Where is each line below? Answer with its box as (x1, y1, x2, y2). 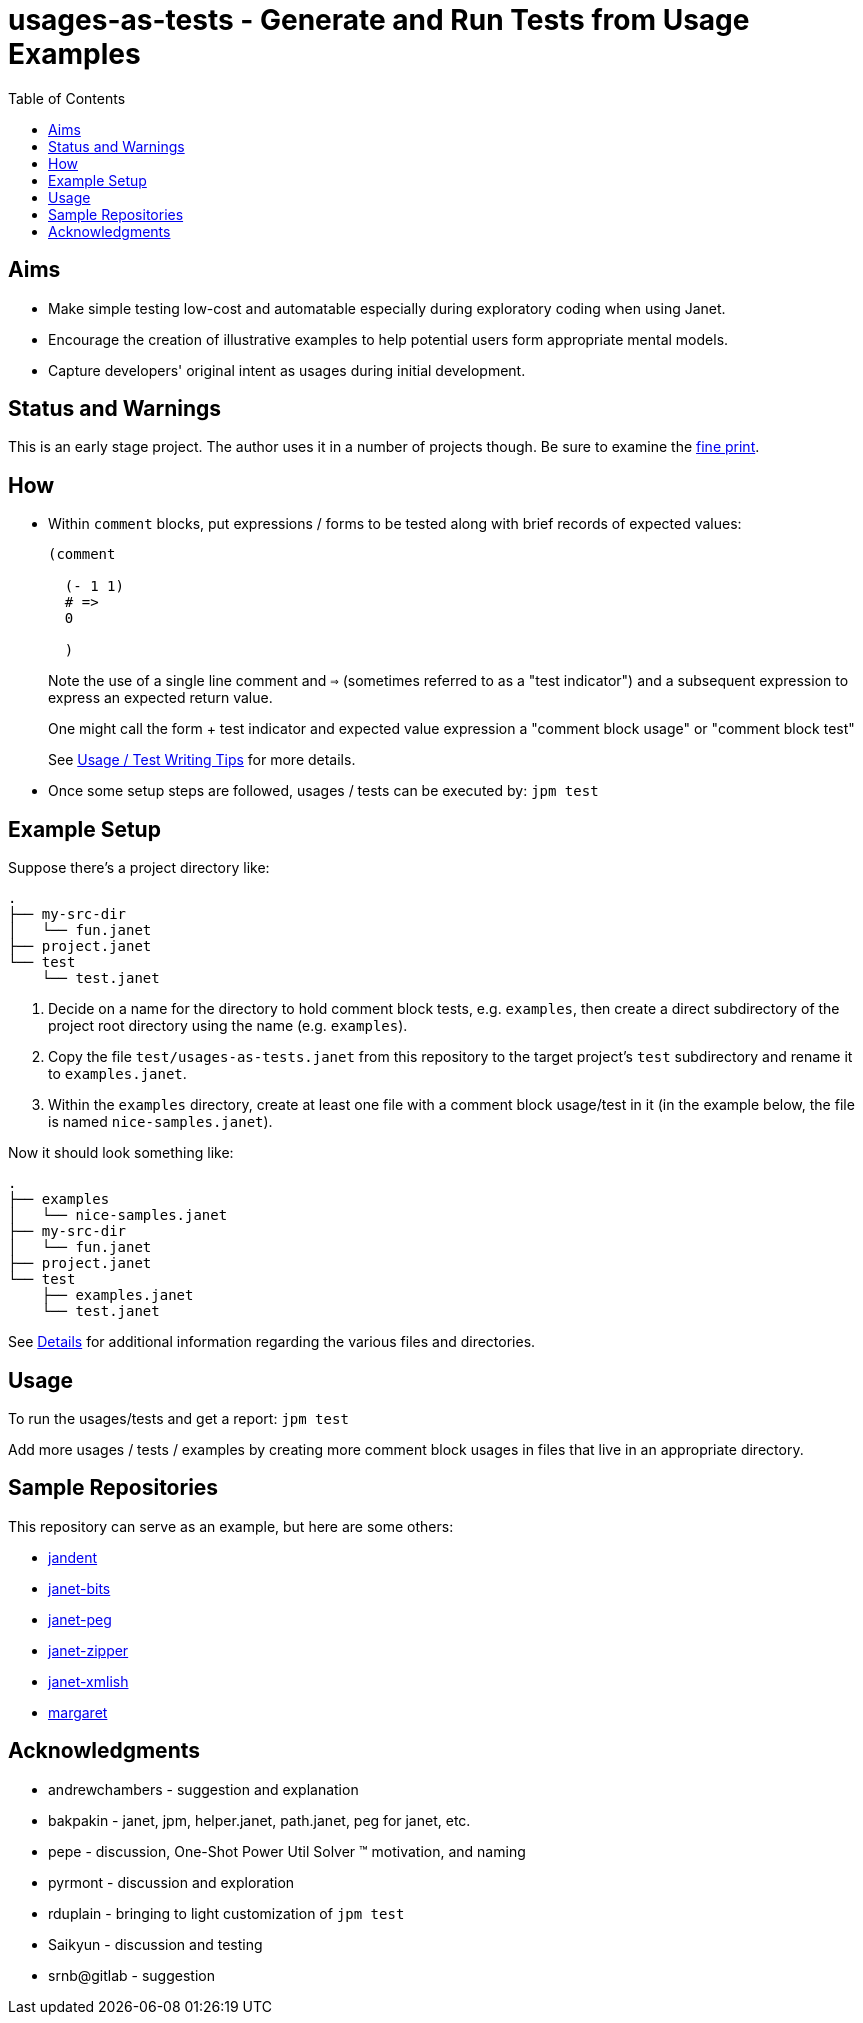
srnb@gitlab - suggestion (48, 1966, 215, 1984)
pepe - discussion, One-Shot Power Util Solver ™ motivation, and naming (48, 1842, 526, 1860)
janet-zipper (48, 1641, 129, 1659)
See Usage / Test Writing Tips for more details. (48, 751, 356, 769)
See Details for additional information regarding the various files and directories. (8, 1333, 536, 1351)
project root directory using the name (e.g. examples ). (48, 1017, 408, 1035)
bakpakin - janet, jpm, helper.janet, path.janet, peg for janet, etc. (48, 1811, 471, 1829)
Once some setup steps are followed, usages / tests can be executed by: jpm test (48, 782, 599, 800)
